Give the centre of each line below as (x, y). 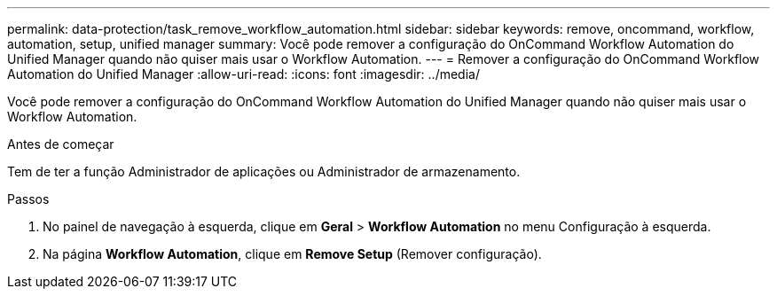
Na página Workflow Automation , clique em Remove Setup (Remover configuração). (292, 254)
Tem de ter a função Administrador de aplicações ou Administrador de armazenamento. (264, 171)
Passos (28, 199)
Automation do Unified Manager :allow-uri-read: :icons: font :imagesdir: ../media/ (243, 74)
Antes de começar (61, 144)
